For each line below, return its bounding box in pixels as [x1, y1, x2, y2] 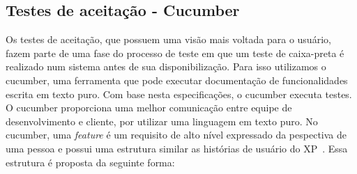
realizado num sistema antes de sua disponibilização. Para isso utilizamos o [6, 59, 326, 74]
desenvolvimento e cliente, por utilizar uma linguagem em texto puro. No [6, 113, 318, 128]
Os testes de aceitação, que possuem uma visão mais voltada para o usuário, [6, 32, 331, 47]
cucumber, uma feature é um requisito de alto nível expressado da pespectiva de [6, 127, 347, 142]
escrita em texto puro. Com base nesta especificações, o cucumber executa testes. [6, 86, 352, 101]
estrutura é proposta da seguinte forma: [6, 155, 175, 169]
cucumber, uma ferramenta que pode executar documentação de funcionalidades [6, 72, 348, 87]
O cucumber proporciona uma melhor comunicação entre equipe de [6, 100, 292, 115]
